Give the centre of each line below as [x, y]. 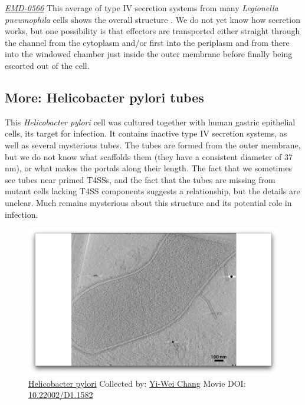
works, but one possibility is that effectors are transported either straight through [152, 31]
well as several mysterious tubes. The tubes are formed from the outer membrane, [153, 145]
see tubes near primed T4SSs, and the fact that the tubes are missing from [140, 179]
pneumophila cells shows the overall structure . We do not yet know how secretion [152, 19]
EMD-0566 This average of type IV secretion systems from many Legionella [142, 8]
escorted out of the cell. [47, 65]
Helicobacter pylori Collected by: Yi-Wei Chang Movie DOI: [137, 383]
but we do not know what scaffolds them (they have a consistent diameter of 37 [149, 156]
